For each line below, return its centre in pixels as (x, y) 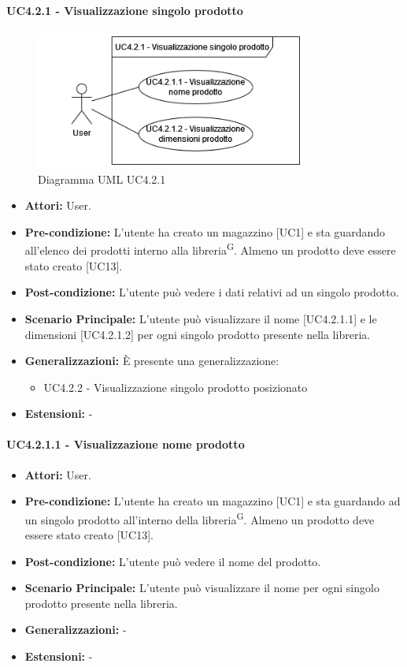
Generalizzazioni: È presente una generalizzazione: (152, 361)
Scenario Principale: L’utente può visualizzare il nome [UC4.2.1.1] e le (201, 318)
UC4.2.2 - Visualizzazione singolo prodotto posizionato (176, 387)
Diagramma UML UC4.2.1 (102, 179)
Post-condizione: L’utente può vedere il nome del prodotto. (173, 561)
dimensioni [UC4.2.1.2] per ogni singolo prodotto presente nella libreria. (198, 334)
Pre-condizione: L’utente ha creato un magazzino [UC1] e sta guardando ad (213, 501)
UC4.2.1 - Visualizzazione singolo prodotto (125, 10)
